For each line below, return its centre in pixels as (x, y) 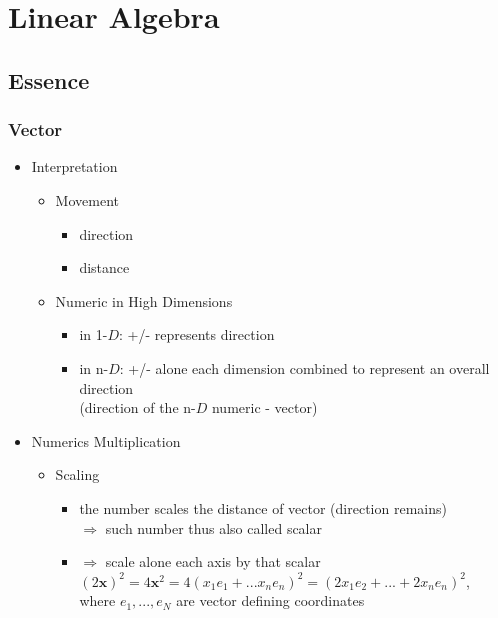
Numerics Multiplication (106, 440)
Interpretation (74, 166)
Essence (49, 79)
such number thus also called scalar (213, 527)
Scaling (77, 474)
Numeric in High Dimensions (144, 300)
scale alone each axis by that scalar (213, 561)
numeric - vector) (264, 407)
